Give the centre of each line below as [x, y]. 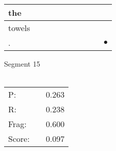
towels [19, 28]
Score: [19, 139]
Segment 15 [22, 64]
